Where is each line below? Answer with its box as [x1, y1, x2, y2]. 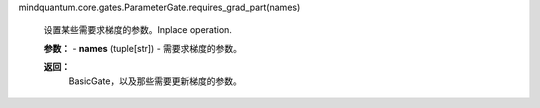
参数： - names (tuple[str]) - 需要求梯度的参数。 [43, 42, 243, 54]
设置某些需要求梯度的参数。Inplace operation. [43, 24, 232, 36]
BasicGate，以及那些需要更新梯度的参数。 [68, 75, 242, 87]
